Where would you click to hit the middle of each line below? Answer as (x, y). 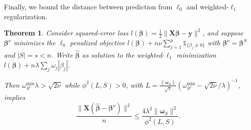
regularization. (26, 16)
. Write (62, 54)
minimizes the (35, 43)
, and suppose (223, 33)
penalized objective (97, 43)
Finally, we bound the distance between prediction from (88, 6)
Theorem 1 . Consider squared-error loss (66, 33)
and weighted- (208, 6)
